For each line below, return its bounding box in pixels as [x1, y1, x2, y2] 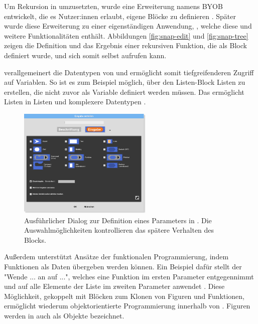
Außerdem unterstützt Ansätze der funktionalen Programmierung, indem [4, 251, 229, 262]
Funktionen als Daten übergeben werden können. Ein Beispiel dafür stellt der [4, 261, 242, 271]
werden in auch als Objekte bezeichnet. [4, 310, 124, 320]
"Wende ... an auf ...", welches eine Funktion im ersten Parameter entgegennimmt [4, 271, 254, 281]
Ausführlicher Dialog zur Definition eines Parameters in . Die [24, 215, 212, 225]
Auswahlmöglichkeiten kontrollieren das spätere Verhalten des [24, 225, 214, 235]
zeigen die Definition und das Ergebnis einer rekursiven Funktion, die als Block [4, 40, 247, 51]
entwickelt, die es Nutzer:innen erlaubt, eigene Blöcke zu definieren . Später [4, 11, 236, 21]
